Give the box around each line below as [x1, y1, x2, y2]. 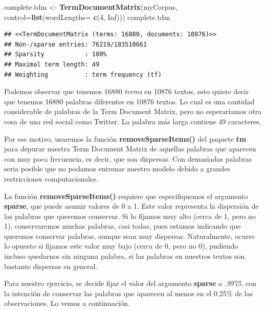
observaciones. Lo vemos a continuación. [4, 298, 130, 308]
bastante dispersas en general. [4, 260, 98, 271]
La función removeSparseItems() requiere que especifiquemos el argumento [4, 190, 248, 201]
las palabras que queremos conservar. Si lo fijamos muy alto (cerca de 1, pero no [4, 210, 256, 221]
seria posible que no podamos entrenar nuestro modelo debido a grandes [4, 163, 230, 174]
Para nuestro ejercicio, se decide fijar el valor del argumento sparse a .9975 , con [4, 278, 257, 289]
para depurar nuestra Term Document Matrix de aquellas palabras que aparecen [4, 143, 256, 154]
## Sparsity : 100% [4, 51, 107, 58]
